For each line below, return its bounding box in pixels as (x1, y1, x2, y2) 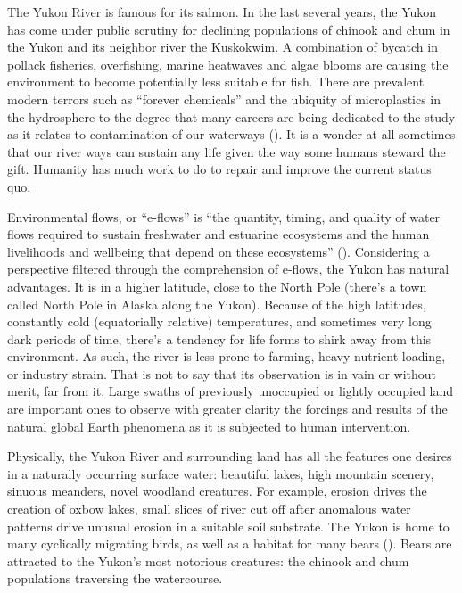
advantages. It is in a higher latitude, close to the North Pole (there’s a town (7, 276, 427, 295)
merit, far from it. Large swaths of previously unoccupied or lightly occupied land (7, 382, 454, 400)
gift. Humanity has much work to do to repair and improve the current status (7, 160, 432, 178)
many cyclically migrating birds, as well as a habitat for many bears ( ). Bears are (7, 534, 452, 553)
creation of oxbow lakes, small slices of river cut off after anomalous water (7, 499, 411, 518)
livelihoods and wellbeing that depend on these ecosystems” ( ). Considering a (7, 242, 430, 260)
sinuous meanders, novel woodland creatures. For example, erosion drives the (7, 482, 427, 500)
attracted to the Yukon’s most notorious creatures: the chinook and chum (7, 551, 409, 570)
